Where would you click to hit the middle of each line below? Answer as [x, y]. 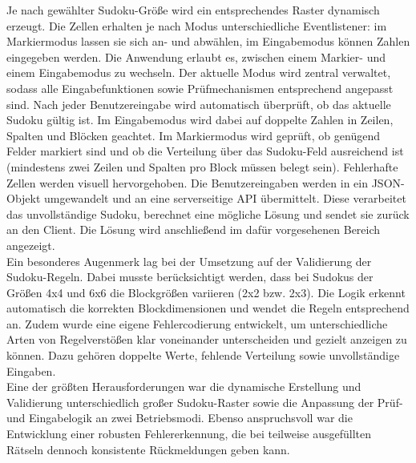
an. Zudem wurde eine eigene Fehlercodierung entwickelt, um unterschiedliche [197, 323]
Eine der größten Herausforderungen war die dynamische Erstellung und [184, 387]
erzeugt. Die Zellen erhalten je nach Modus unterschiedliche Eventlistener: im [197, 25]
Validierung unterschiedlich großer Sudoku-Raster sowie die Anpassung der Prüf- [205, 402]
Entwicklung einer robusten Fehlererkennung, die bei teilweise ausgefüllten [189, 434]
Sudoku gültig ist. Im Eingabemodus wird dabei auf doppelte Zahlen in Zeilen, [200, 120]
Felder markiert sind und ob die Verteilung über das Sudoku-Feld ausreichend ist [205, 151]
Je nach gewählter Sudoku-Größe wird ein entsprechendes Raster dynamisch [193, 10]
